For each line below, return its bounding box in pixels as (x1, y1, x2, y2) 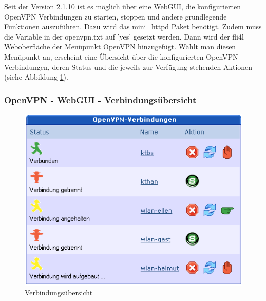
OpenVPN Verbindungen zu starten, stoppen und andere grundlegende (4, 11, 227, 22)
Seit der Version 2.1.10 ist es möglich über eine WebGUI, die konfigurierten (4, 1, 241, 11)
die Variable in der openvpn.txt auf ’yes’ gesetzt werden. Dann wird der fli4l (4, 31, 244, 42)
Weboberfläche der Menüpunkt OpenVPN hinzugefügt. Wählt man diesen (4, 41, 236, 52)
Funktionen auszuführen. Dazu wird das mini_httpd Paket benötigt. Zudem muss (4, 21, 262, 32)
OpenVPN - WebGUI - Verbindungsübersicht (4, 93, 197, 106)
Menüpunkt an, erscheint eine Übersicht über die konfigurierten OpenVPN (4, 51, 238, 62)
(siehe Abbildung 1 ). (4, 71, 68, 82)
